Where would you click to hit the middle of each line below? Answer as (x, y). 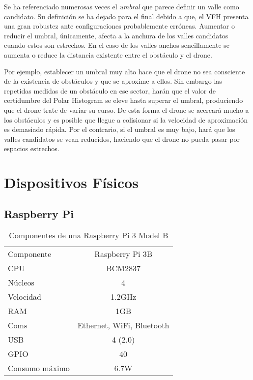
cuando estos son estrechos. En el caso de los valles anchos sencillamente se (117, 45)
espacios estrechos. (32, 148)
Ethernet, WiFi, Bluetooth (123, 325)
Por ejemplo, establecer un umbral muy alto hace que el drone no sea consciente (125, 71)
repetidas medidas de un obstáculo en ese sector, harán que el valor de (110, 90)
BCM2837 (123, 268)
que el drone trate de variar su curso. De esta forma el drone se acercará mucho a (126, 110)
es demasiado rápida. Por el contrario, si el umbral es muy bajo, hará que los (120, 129)
